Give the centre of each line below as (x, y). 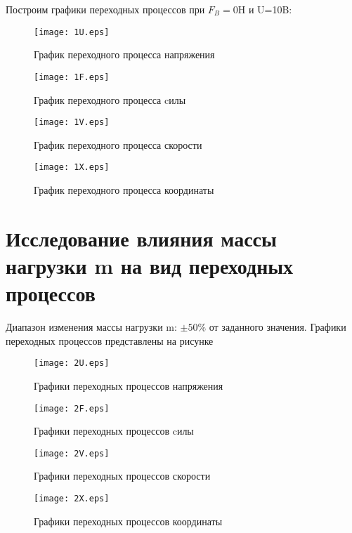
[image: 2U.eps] (72, 363)
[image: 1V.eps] (72, 123)
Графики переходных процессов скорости (122, 476)
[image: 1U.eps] (72, 32)
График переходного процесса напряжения (124, 54)
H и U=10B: (265, 9)
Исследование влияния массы (141, 238)
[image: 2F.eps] (72, 408)
